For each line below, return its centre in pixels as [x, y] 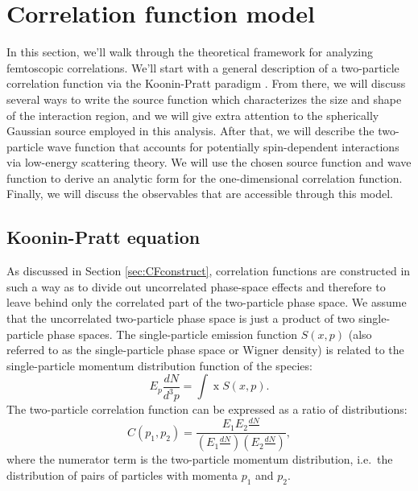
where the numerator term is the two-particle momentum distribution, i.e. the [200, 459]
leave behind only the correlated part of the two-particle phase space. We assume [207, 302]
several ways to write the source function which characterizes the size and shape [204, 99]
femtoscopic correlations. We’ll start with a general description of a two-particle [203, 67]
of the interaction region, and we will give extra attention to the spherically [193, 115]
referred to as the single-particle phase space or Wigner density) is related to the [205, 350]
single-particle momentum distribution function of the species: [159, 365]
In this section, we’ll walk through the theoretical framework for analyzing [190, 52]
